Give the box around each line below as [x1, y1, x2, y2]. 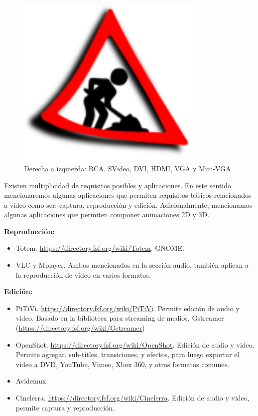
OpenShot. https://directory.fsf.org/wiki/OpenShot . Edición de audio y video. [15, 339, 255, 350]
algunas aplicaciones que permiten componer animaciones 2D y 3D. [4, 209, 210, 220]
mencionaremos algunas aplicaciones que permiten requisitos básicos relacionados [4, 190, 252, 200]
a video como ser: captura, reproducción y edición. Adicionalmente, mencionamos [4, 199, 253, 210]
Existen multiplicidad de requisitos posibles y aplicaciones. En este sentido [4, 180, 232, 190]
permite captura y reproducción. [15, 402, 115, 413]
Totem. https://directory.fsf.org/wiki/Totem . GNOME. [15, 243, 184, 253]
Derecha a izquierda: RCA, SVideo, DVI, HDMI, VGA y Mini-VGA [24, 163, 231, 173]
